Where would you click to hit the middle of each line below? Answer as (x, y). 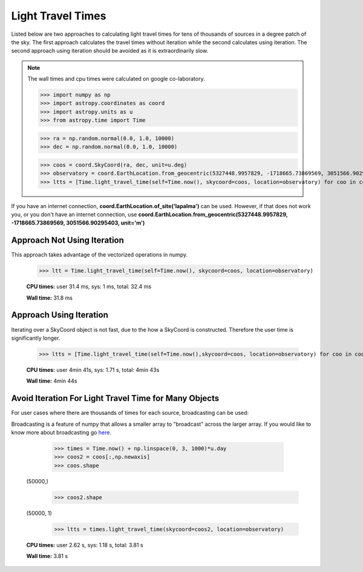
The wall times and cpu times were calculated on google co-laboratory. (116, 79)
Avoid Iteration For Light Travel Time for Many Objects (115, 398)
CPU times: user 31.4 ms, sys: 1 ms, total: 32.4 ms (89, 287)
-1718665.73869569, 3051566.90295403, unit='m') (78, 223)
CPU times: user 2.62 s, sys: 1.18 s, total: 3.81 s (85, 545)
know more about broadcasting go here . (61, 432)
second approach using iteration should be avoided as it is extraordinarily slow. (110, 51)
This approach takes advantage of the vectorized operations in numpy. (99, 255)
